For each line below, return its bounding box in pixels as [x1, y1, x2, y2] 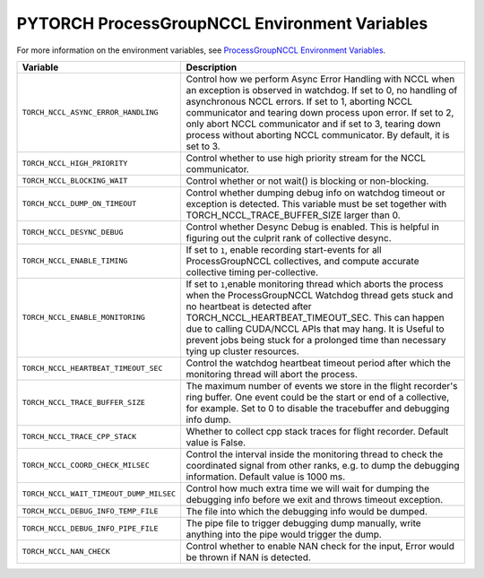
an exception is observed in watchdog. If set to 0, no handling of [186, 83, 458, 96]
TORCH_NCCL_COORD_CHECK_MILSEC [22, 461, 150, 470]
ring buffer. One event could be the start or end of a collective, [186, 391, 450, 403]
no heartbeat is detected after [186, 300, 313, 313]
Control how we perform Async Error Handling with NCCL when [186, 73, 455, 85]
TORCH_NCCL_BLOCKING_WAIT [22, 176, 128, 185]
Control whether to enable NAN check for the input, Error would [186, 539, 455, 552]
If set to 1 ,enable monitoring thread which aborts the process [186, 278, 444, 290]
